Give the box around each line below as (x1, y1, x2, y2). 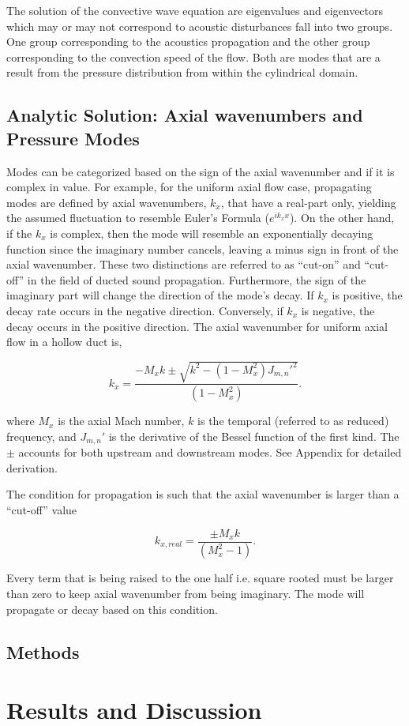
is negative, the (301, 302, 375, 318)
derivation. (6, 459, 58, 476)
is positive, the (332, 287, 403, 303)
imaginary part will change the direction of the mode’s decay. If (6, 287, 314, 303)
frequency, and (6, 427, 77, 444)
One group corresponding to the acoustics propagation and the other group (6, 33, 370, 50)
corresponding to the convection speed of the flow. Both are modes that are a (6, 48, 381, 65)
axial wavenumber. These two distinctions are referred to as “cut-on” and (6, 256, 361, 273)
